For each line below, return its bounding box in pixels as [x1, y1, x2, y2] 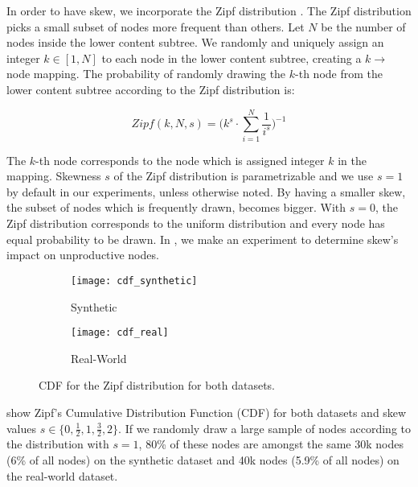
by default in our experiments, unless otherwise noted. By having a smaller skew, [6, 183, 406, 200]
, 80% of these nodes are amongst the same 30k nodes [138, 435, 404, 452]
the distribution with [6, 435, 109, 452]
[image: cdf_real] [71, 327, 169, 339]
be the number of [321, 18, 406, 35]
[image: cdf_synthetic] [71, 274, 198, 287]
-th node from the [295, 65, 383, 82]
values [6, 419, 37, 436]
